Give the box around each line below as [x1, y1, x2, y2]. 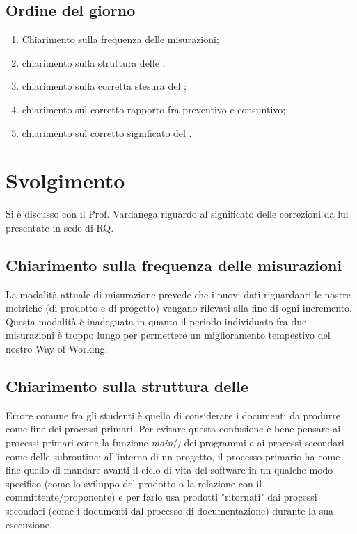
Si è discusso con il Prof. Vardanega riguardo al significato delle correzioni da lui [6, 207, 349, 221]
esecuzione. [6, 517, 52, 531]
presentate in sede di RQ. [6, 220, 114, 234]
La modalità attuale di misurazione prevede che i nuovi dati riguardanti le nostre [6, 286, 351, 301]
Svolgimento [6, 166, 125, 195]
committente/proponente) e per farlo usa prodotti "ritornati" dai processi [6, 489, 317, 504]
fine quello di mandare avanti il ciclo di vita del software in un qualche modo [6, 462, 333, 477]
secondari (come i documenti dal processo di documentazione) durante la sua [6, 503, 333, 518]
